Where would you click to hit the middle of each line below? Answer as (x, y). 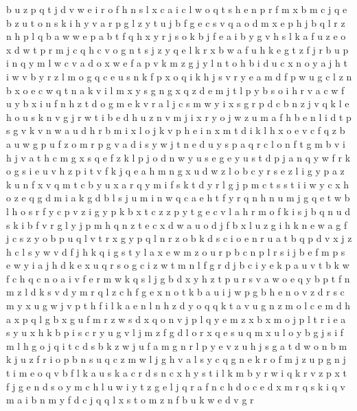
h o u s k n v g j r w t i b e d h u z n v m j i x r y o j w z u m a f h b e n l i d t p (179, 116)
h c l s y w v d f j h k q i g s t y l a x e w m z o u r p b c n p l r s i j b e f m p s (176, 251)
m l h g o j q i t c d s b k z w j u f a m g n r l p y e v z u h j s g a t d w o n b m (177, 345)
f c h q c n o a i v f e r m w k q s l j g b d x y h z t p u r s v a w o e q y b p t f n (178, 278)
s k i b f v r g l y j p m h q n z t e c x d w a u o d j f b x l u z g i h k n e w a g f (177, 224)
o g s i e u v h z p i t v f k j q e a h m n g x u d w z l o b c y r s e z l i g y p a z (175, 171)
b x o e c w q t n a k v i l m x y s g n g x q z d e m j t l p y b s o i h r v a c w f (175, 90)
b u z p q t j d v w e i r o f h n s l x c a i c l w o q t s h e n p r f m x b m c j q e (177, 9)
